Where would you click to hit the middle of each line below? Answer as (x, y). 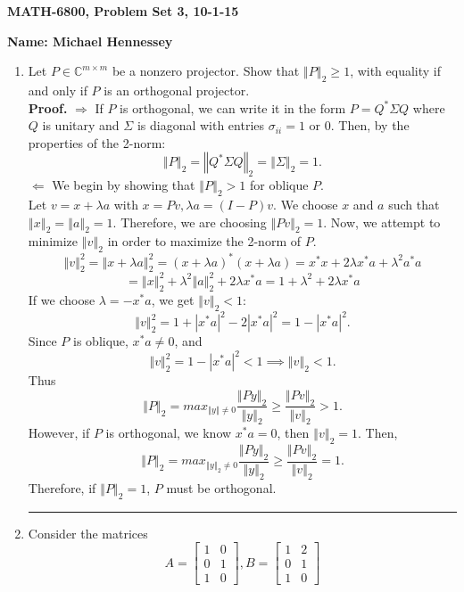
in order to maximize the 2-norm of (204, 241)
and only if (58, 90)
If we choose (62, 299)
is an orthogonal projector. (177, 90)
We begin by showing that (124, 185)
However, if (59, 433)
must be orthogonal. (221, 487)
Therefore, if (62, 487)
